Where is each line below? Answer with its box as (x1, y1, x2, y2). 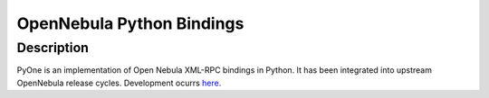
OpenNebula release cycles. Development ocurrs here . (16, 77, 222, 88)
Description (16, 40, 90, 56)
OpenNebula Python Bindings (16, 13, 244, 33)
